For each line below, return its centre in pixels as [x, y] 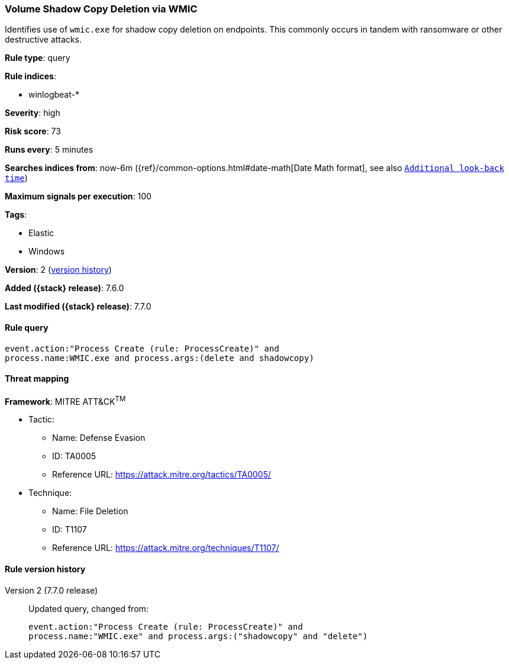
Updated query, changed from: [88, 608]
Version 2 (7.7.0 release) [51, 590]
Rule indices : [30, 76]
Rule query [27, 327]
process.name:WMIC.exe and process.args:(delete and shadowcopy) [160, 358]
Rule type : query [38, 58]
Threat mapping [37, 379]
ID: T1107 [70, 530]
